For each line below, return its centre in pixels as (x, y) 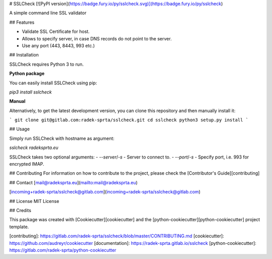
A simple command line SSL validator (48, 13)
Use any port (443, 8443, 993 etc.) (58, 45)
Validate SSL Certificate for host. (56, 32)
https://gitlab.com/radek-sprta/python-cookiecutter (63, 250)
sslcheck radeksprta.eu (34, 148)
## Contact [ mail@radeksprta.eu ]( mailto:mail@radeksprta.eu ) (74, 182)
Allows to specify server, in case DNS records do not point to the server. (97, 38)
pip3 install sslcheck (31, 92)
